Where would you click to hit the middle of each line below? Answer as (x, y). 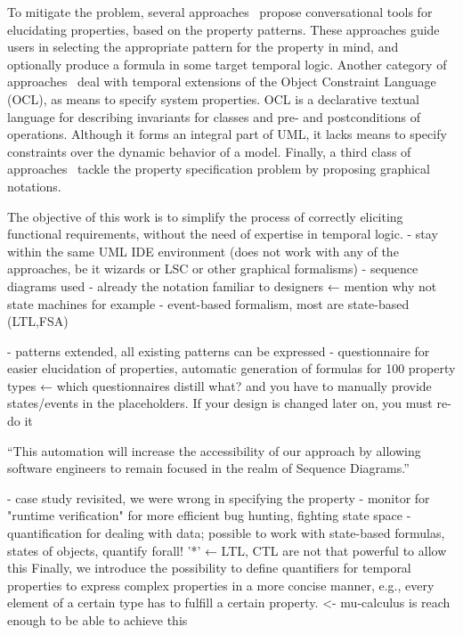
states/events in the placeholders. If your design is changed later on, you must (220, 403)
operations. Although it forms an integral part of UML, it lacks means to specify (227, 134)
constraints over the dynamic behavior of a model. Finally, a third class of (209, 151)
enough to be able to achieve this (97, 620)
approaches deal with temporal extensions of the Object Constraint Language (222, 81)
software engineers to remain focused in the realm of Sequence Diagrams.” (208, 468)
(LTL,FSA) (38, 321)
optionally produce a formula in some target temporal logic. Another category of (227, 64)
